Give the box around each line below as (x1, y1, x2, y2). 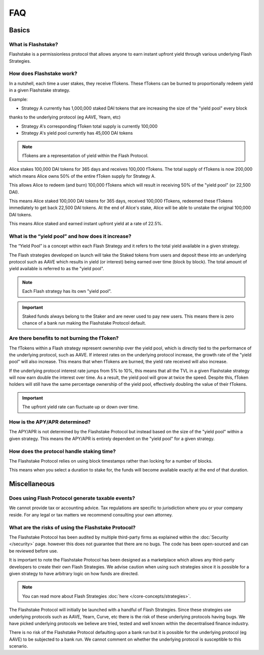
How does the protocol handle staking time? (9, 448, 116, 455)
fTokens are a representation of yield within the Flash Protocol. (22, 152, 149, 159)
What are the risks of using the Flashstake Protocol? (9, 524, 136, 531)
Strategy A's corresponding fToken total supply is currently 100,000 (21, 123, 158, 129)
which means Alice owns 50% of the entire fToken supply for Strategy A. (9, 173, 156, 179)
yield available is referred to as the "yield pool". (9, 266, 105, 272)
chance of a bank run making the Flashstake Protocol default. (22, 320, 146, 326)
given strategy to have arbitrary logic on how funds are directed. (9, 570, 139, 576)
